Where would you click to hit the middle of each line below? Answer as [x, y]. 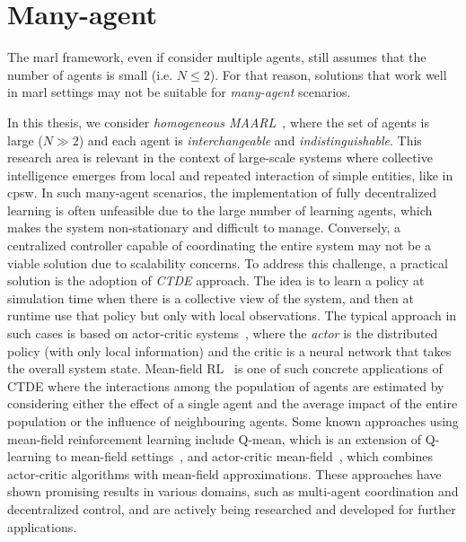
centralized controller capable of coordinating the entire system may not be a [220, 245]
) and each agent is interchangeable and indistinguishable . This [250, 140]
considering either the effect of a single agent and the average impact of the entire [233, 403]
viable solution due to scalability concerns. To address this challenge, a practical [228, 262]
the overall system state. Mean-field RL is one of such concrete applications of [225, 368]
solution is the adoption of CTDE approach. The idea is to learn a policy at [216, 280]
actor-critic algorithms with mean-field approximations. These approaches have [224, 473]
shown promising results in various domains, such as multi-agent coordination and [233, 491]
